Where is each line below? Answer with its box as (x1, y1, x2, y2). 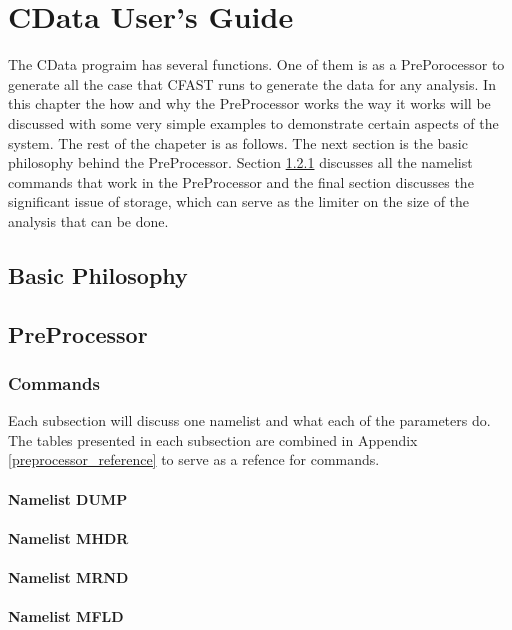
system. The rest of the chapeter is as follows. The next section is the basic (8, 132, 468, 153)
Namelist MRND (8, 567, 129, 587)
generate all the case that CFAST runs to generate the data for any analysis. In (8, 73, 496, 94)
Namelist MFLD (8, 606, 124, 627)
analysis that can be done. (8, 210, 169, 231)
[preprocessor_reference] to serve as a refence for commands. (8, 449, 380, 470)
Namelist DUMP (8, 488, 128, 509)
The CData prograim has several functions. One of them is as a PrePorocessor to (8, 54, 505, 75)
